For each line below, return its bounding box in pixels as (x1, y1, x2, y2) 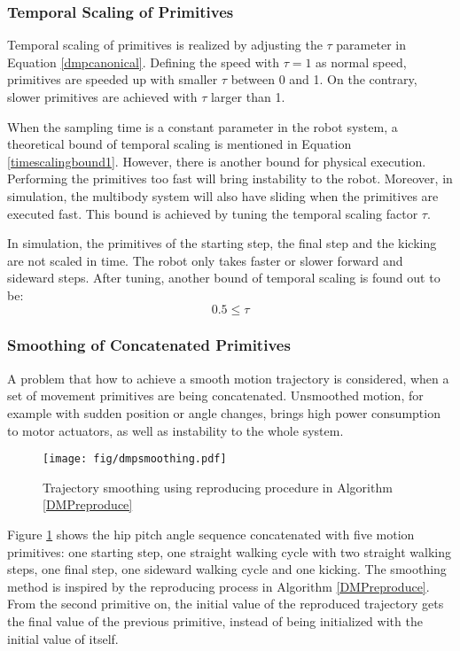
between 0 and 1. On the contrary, (230, 70, 417, 89)
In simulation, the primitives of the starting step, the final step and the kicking (7, 234, 437, 252)
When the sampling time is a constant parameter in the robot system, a (7, 117, 398, 136)
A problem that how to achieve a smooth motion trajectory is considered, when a (7, 368, 449, 387)
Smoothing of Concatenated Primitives (7, 334, 291, 356)
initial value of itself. (7, 629, 119, 647)
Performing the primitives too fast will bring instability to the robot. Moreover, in (7, 169, 453, 188)
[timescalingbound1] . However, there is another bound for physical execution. (7, 151, 426, 170)
